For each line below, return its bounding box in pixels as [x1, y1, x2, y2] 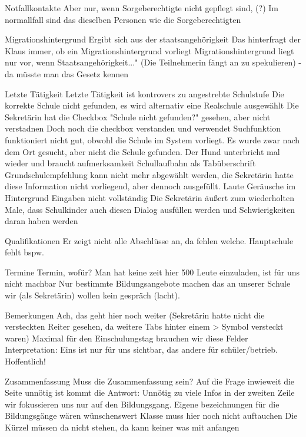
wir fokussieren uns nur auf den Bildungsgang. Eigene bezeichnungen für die [5, 397, 280, 410]
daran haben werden [5, 215, 78, 227]
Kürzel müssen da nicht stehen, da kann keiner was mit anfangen [5, 421, 240, 433]
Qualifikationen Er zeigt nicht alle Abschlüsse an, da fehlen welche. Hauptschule [5, 234, 294, 247]
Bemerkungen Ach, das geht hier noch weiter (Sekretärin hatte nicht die [5, 308, 265, 321]
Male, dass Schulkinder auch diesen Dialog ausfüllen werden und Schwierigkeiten [5, 203, 295, 215]
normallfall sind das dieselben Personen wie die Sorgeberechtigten [5, 13, 241, 25]
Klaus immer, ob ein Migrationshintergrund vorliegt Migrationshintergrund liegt [5, 44, 294, 57]
